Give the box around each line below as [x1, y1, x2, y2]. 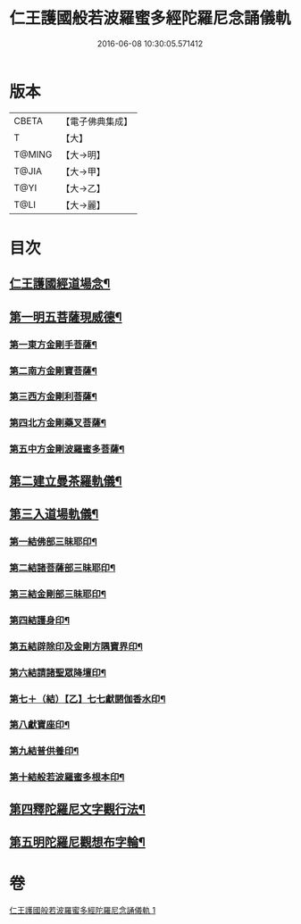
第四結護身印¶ [9, 613, 70, 626]
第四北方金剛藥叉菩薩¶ [9, 417, 107, 429]
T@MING [13, 148, 53, 161]
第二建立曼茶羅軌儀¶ [9, 473, 122, 488]
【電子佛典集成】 [61, 115, 133, 128]
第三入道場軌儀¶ [9, 506, 99, 522]
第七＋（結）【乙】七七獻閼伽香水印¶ [9, 693, 166, 705]
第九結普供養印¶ [9, 745, 79, 757]
